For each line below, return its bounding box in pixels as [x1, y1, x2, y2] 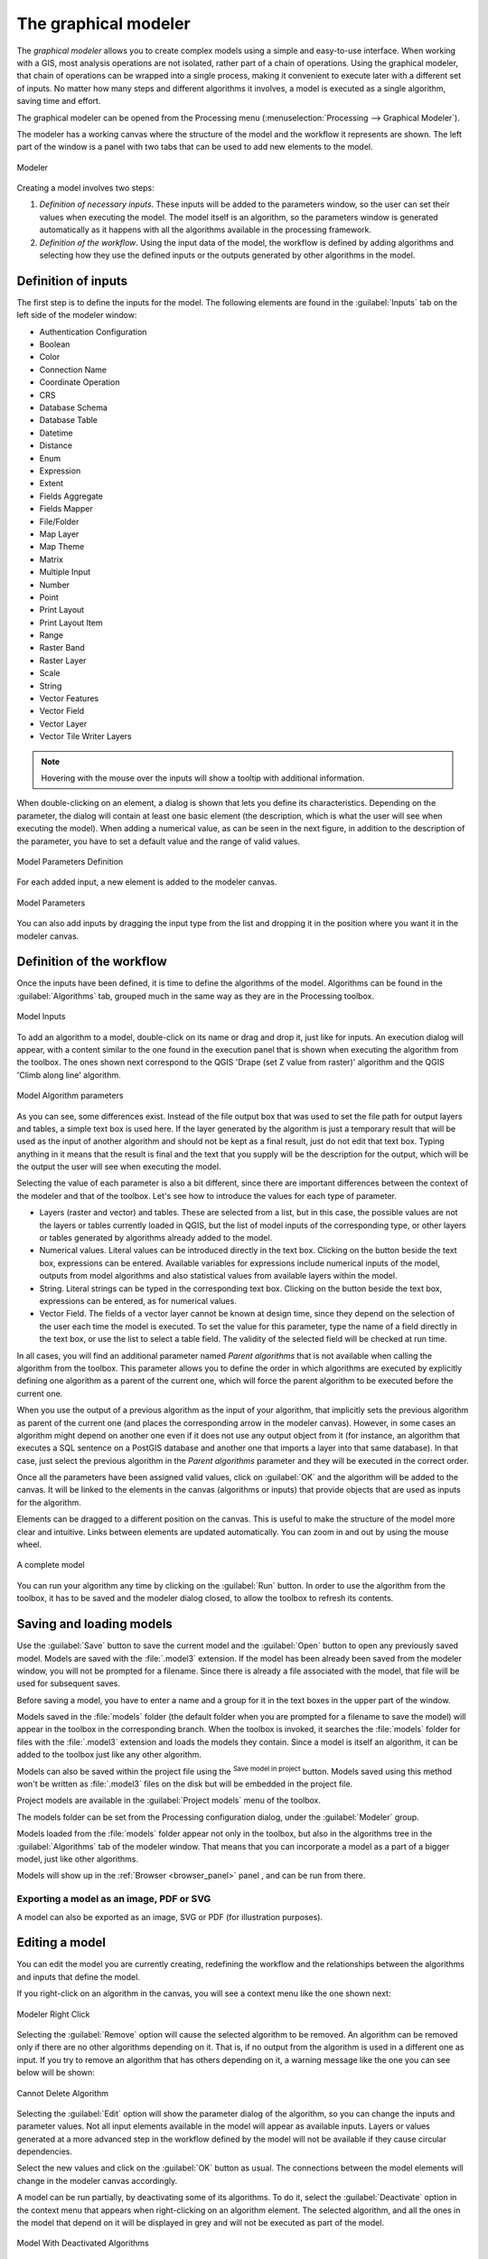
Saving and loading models [16, 1617, 174, 1632]
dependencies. [16, 2146, 72, 2157]
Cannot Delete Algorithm [16, 2087, 108, 2098]
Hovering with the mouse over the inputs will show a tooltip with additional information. [41, 773, 365, 783]
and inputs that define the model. [16, 1971, 140, 1982]
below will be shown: [16, 2067, 95, 2078]
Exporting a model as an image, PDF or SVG [16, 1893, 211, 1906]
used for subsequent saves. [16, 1678, 121, 1689]
